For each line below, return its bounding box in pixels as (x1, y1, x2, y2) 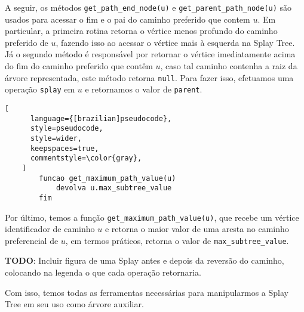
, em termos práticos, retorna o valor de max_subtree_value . (65, 234, 289, 246)
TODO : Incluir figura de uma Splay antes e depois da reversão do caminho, (5, 254, 284, 267)
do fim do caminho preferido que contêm (5, 60, 153, 72)
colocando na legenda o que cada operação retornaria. (5, 266, 201, 278)
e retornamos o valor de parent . (85, 83, 202, 95)
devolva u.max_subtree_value (56, 184, 172, 193)
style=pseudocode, (30, 124, 103, 133)
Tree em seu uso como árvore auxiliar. (5, 298, 144, 310)
